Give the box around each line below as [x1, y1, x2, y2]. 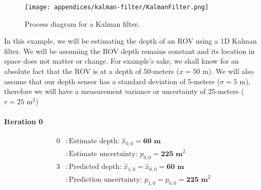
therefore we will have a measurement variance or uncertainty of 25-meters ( [4, 86, 244, 97]
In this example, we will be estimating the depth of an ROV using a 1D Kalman [4, 35, 257, 46]
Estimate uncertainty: [69, 150, 138, 158]
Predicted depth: [69, 163, 122, 171]
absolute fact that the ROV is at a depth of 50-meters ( [4, 66, 179, 77]
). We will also [208, 66, 254, 77]
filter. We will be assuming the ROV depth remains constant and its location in [4, 45, 255, 56]
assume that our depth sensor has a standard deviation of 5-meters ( [4, 75, 220, 86]
